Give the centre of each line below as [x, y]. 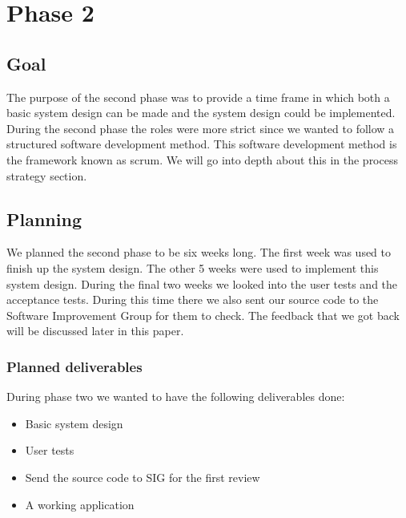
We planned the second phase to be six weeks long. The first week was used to [199, 252]
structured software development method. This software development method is [202, 144]
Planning [44, 219]
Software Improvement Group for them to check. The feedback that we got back [203, 315]
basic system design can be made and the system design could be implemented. [201, 113]
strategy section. [47, 175]
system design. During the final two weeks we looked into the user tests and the [202, 283]
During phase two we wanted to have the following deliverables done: [176, 397]
